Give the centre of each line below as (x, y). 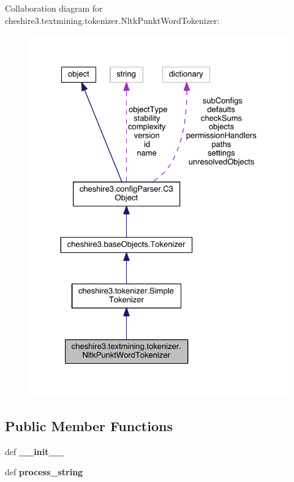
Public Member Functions (89, 426)
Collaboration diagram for (54, 8)
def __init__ (34, 451)
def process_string (44, 472)
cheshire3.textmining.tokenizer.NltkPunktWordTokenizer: (112, 20)
